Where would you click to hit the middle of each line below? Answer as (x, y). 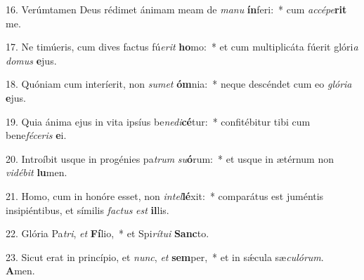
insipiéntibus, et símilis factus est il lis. (87, 209)
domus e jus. (31, 60)
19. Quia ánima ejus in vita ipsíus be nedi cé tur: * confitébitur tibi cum (158, 121)
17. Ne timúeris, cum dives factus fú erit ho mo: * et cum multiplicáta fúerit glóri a (182, 47)
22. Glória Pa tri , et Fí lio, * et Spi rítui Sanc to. (108, 233)
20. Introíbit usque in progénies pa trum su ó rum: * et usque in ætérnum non (170, 158)
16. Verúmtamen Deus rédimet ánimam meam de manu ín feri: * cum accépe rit (176, 9)
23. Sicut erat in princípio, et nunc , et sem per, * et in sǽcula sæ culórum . (165, 256)
